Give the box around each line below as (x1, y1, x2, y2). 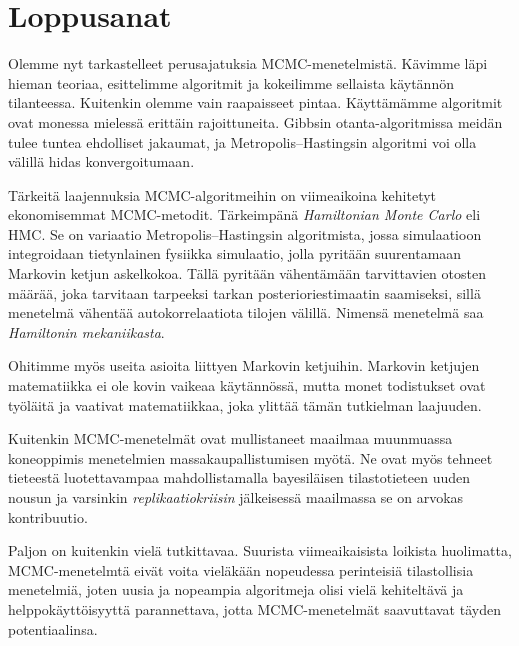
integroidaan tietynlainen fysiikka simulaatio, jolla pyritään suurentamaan (8, 243, 462, 264)
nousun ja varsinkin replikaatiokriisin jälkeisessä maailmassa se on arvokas (8, 487, 464, 507)
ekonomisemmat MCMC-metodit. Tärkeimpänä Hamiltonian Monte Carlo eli (8, 204, 481, 225)
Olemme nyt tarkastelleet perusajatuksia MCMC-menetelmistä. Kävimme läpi (8, 53, 488, 74)
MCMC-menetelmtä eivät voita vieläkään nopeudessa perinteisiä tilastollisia (8, 559, 474, 580)
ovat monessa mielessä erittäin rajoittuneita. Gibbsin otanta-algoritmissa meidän (8, 111, 503, 132)
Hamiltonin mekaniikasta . (8, 321, 165, 342)
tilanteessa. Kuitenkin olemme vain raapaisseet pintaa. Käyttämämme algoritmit (8, 92, 503, 113)
